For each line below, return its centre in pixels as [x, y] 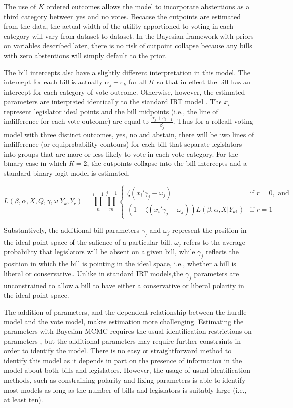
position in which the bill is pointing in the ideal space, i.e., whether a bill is [120, 264]
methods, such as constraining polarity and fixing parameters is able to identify [125, 379]
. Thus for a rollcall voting [213, 121]
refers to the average [215, 241]
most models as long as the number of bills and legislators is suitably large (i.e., [125, 389]
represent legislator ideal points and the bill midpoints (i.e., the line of [111, 111]
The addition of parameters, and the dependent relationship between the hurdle [125, 311]
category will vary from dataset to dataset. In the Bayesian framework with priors [129, 36]
